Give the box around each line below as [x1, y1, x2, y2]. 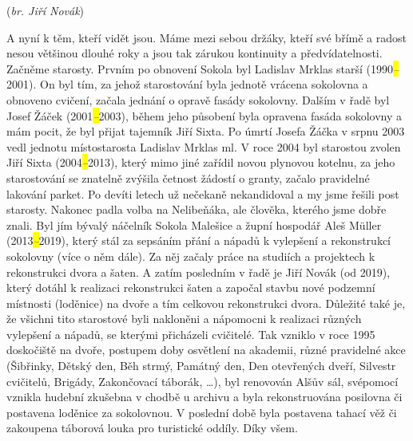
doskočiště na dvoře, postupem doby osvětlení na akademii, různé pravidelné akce [6, 341, 406, 358]
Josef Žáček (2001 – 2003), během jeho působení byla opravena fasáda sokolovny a [6, 107, 402, 124]
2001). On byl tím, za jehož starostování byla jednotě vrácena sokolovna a [6, 76, 368, 93]
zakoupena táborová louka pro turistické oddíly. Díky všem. [6, 419, 298, 436]
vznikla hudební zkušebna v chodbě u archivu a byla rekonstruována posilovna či [6, 388, 403, 405]
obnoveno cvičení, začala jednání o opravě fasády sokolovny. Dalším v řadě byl [6, 91, 390, 108]
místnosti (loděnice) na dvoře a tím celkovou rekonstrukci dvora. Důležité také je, [6, 294, 406, 311]
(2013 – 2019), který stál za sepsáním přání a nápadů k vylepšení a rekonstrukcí [6, 232, 391, 249]
